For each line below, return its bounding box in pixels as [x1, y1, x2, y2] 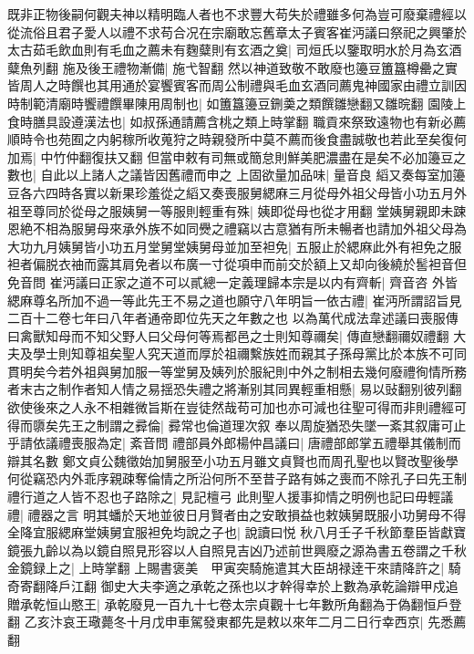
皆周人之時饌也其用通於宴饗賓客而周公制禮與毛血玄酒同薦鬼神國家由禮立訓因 [7, 76, 467, 95]
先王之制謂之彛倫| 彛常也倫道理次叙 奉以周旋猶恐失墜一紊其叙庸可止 [57, 415, 467, 434]
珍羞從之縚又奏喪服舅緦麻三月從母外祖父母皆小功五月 [134, 182, 454, 202]
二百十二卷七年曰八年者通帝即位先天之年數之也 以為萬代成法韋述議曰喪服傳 [7, 308, 459, 327]
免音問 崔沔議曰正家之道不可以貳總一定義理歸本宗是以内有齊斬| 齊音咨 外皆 [7, 272, 458, 291]
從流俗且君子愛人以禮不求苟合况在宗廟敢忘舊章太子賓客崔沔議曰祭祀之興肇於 [7, 22, 467, 41]
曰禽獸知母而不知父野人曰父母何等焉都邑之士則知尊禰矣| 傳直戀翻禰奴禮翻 [7, 326, 449, 345]
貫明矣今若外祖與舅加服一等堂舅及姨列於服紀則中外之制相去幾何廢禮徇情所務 [7, 361, 467, 380]
